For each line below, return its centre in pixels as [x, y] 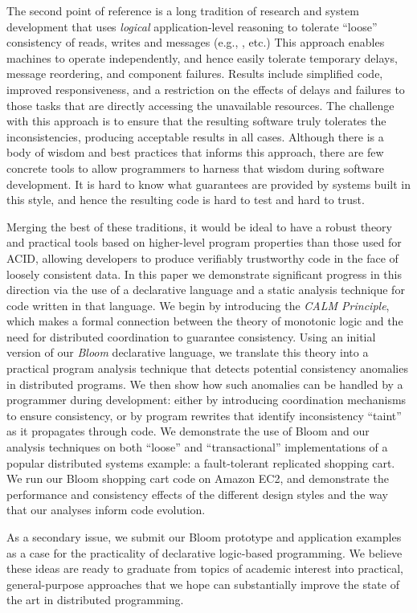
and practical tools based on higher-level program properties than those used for [204, 242]
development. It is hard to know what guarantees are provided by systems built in [208, 184]
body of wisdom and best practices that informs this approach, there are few [195, 152]
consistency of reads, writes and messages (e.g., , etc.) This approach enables [196, 42]
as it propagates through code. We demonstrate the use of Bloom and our [188, 431]
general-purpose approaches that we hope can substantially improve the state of [203, 584]
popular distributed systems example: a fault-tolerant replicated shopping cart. [201, 462]
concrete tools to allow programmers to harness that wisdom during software [196, 168]
